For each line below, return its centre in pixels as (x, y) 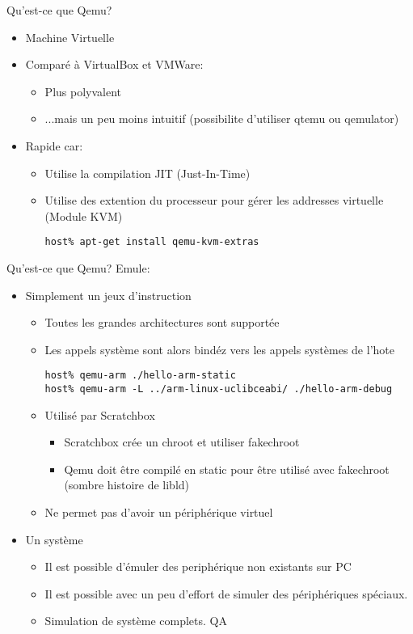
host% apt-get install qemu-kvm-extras (152, 242)
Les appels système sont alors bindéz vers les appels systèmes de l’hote (219, 349)
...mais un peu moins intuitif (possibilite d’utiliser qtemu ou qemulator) (222, 118)
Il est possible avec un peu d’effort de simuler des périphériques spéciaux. (226, 593)
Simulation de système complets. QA (136, 621)
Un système (54, 539)
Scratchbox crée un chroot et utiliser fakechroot (182, 442)
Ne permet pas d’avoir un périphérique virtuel (159, 512)
